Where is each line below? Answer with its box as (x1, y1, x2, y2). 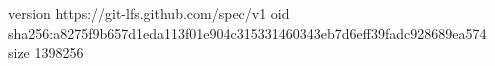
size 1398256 (8, 42, 84, 63)
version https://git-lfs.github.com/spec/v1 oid (8, 3, 290, 23)
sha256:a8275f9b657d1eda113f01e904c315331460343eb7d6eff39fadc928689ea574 (8, 22, 487, 43)
